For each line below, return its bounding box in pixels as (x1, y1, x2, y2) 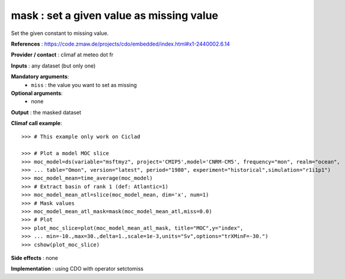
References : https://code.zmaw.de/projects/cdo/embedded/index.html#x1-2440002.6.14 (11, 40, 231, 47)
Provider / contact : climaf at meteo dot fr (11, 51, 114, 59)
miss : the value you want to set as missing (31, 81, 138, 88)
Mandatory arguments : (11, 73, 69, 80)
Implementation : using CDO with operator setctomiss (11, 265, 143, 272)
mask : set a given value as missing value (11, 9, 219, 22)
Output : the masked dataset (11, 108, 81, 116)
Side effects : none (11, 254, 59, 261)
